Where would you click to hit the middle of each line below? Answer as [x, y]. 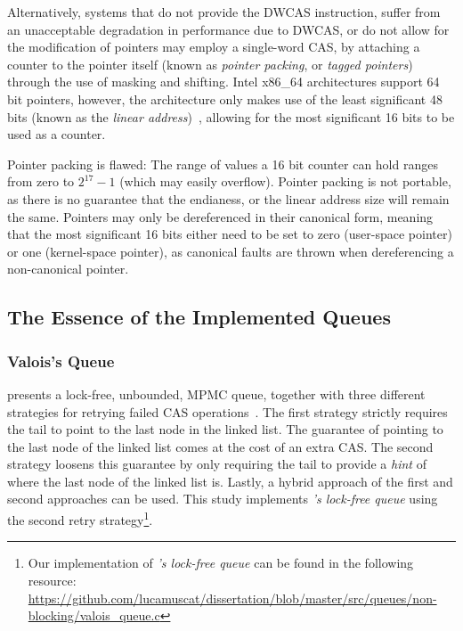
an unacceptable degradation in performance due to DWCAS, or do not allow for [228, 29]
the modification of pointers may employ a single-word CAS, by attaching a [214, 47]
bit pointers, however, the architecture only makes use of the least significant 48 [225, 98]
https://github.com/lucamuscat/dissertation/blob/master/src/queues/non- [232, 598]
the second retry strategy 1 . [80, 518]
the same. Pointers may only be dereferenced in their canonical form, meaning [220, 216]
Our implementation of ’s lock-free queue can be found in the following [221, 563]
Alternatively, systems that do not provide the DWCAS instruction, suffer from [224, 12]
